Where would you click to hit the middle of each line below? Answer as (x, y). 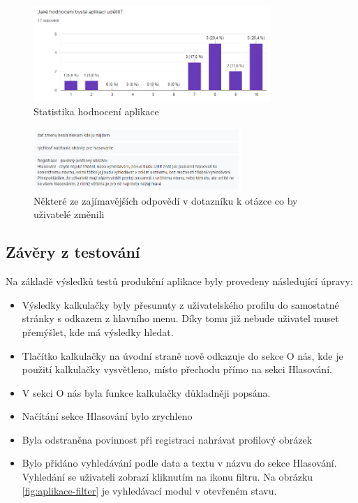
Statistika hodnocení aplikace (96, 111)
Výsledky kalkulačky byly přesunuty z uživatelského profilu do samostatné (180, 304)
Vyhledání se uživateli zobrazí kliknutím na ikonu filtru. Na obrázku (167, 477)
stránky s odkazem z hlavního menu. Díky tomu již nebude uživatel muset (180, 318)
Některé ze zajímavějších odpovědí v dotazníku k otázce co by (166, 200)
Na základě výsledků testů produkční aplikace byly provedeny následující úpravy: (179, 281)
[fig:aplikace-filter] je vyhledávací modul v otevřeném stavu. (149, 490)
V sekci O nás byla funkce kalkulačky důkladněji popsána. (146, 392)
